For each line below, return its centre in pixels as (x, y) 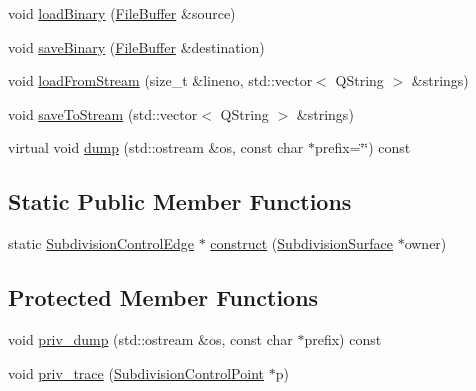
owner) (425, 243)
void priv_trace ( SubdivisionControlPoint (136, 372)
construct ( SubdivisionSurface (301, 243)
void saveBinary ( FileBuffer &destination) (136, 46)
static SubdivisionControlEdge (101, 243)
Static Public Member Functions (180, 201)
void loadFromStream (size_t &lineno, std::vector (160, 80)
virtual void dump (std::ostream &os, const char (156, 147)
